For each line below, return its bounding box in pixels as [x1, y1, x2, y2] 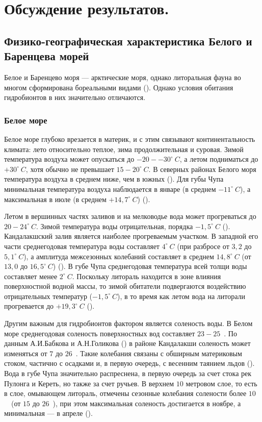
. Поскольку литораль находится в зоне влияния [72, 270, 221, 281]
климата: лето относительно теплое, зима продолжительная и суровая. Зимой [4, 143, 244, 154]
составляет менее [4, 270, 58, 281]
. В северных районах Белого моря [148, 163, 256, 174]
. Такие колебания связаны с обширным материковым [75, 347, 242, 358]
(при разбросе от [177, 240, 229, 251]
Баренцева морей [4, 48, 89, 64]
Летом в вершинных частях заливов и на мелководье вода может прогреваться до [4, 211, 256, 221]
